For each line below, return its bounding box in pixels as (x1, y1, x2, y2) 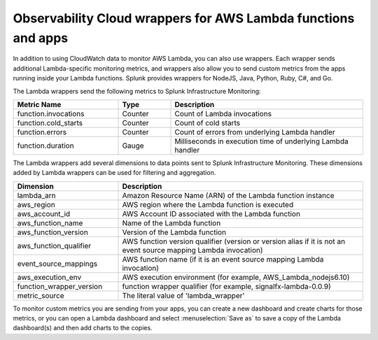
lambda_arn (17, 190, 56, 200)
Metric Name (17, 99, 62, 109)
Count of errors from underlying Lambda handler (174, 127, 335, 136)
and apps (13, 30, 69, 45)
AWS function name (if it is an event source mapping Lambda (122, 254, 324, 264)
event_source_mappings (17, 259, 98, 269)
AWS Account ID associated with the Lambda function (122, 208, 301, 218)
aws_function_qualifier (17, 241, 92, 250)
